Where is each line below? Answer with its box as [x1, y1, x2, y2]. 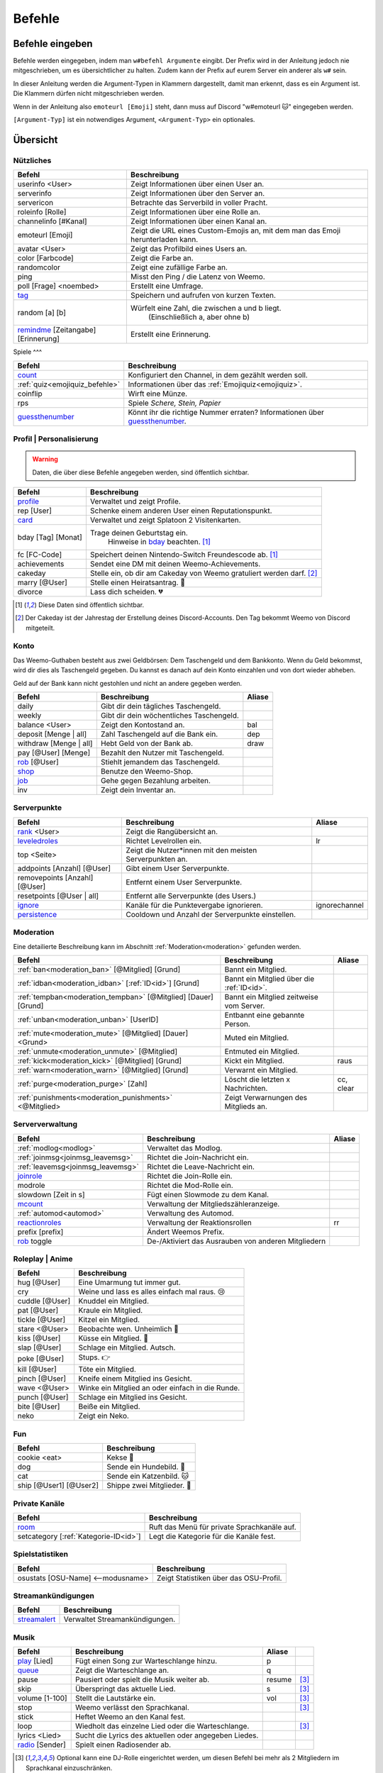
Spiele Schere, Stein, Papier [128, 398, 221, 408]
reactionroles [17, 1217, 62, 1227]
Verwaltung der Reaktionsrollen [146, 1217, 252, 1227]
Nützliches [13, 155, 52, 165]
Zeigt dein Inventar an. [100, 785, 176, 794]
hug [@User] [17, 1277, 60, 1287]
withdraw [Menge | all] [17, 738, 93, 748]
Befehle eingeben [13, 38, 93, 50]
